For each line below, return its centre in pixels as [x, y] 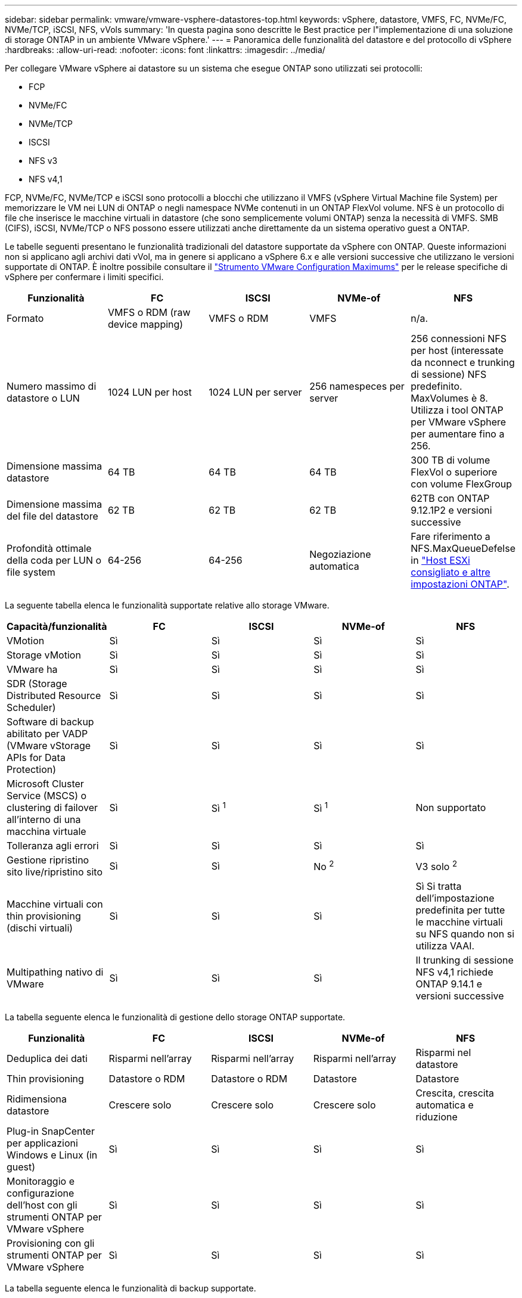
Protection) [32, 769]
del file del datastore [52, 516]
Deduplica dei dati [47, 1058]
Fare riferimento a [450, 536]
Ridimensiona [37, 1099]
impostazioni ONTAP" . [460, 584]
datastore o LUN [43, 398]
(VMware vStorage [49, 746]
